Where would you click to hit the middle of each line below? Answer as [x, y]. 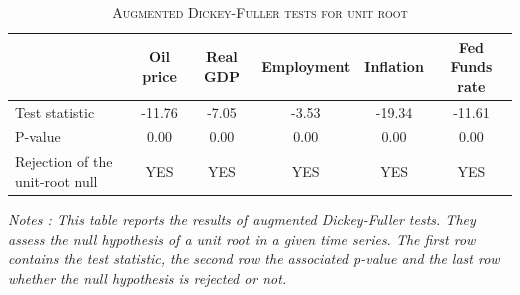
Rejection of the [64, 161]
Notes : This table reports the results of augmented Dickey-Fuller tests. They [242, 219]
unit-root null [56, 180]
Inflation [394, 66]
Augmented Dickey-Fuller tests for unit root [260, 12]
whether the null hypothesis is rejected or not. [147, 277]
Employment [306, 66]
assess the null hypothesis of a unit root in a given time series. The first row [242, 238]
